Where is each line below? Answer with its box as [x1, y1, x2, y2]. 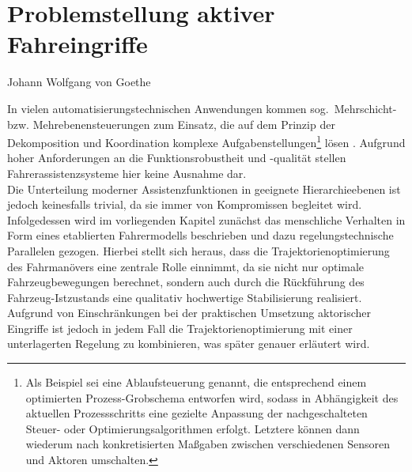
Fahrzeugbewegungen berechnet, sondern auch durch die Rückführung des [7, 274, 365, 290]
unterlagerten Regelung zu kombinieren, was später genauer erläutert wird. [7, 335, 370, 352]
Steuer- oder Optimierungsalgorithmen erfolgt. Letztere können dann [25, 420, 360, 436]
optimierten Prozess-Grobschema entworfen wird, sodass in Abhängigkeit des [25, 389, 399, 406]
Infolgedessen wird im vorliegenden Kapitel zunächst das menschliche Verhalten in [7, 211, 406, 228]
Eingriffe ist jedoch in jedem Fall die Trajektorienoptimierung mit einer [7, 319, 353, 336]
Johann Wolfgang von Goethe [7, 74, 151, 90]
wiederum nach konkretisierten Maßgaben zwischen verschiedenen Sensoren [25, 436, 390, 452]
